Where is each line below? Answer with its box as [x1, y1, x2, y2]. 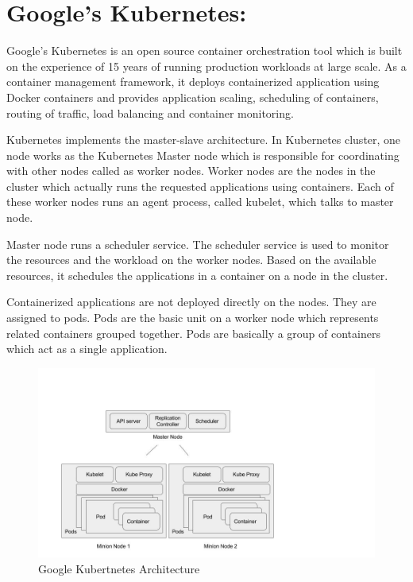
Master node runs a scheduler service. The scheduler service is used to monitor [6, 235, 389, 252]
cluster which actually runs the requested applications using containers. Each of [6, 177, 394, 194]
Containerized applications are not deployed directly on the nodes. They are [6, 293, 376, 310]
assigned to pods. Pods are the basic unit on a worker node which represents [6, 309, 379, 326]
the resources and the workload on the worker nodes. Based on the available [6, 251, 376, 268]
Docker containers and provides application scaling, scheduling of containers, [6, 88, 379, 105]
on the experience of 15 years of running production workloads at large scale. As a [6, 57, 407, 74]
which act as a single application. [6, 340, 168, 357]
